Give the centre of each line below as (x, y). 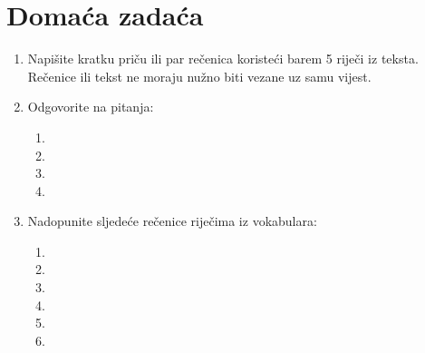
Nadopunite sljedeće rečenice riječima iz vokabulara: (172, 221)
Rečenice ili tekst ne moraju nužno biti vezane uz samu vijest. (199, 76)
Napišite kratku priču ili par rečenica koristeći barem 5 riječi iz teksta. (223, 59)
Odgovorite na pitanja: (91, 107)
